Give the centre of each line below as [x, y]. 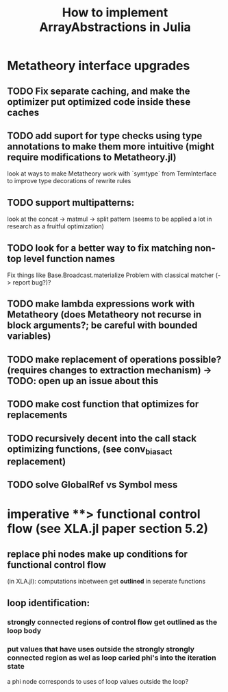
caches [23, 112]
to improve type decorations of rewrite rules [69, 181]
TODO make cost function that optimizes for [103, 404]
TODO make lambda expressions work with [101, 304]
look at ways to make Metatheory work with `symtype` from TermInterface [112, 174]
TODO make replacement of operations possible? [114, 359]
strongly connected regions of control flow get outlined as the [112, 622]
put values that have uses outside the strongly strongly [101, 649]
